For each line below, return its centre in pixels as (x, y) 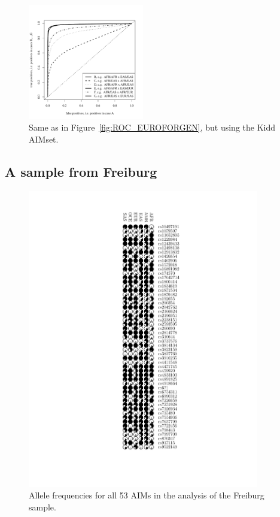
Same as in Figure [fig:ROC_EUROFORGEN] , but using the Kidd (152, 127)
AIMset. (44, 139)
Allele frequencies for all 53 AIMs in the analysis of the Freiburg (147, 495)
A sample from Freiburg (81, 171)
